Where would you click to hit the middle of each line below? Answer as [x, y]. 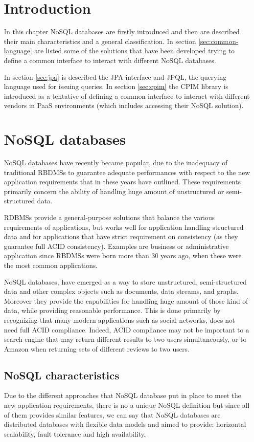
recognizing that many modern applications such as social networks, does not [120, 320]
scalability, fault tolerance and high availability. [75, 433]
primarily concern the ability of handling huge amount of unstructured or [114, 191]
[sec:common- [218, 41]
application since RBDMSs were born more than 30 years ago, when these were [123, 255]
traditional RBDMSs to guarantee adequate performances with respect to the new [127, 172]
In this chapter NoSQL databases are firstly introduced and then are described [122, 32]
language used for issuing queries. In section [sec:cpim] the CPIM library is [116, 86]
